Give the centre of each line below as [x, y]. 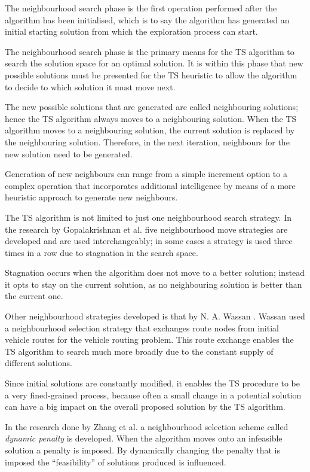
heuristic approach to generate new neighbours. [91, 197]
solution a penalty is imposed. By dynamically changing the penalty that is [142, 450]
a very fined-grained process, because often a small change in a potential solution [153, 395]
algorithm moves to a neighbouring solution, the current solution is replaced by [150, 130]
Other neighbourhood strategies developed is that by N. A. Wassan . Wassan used [155, 316]
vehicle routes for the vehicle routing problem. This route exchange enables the [149, 339]
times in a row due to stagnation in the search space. [102, 252]
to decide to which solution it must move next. [90, 86]
